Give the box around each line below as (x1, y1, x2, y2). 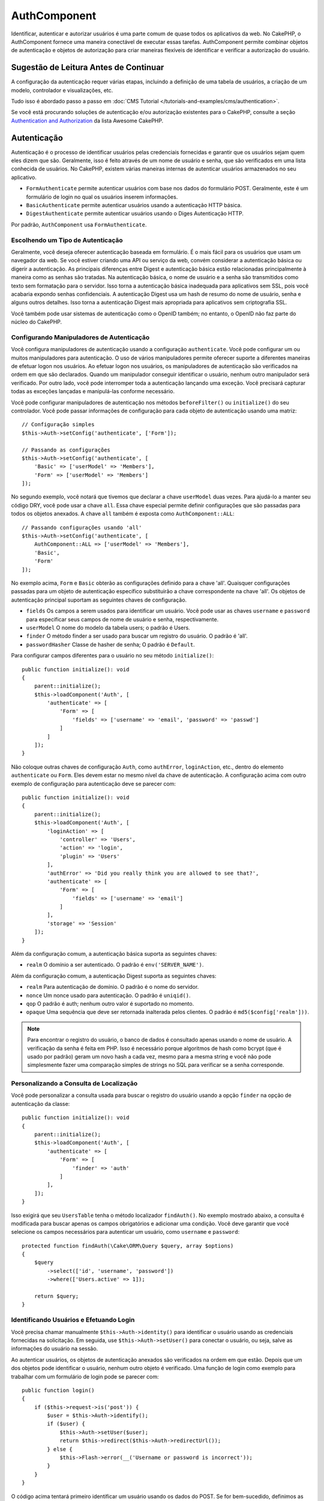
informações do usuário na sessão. (11, 1345, 98, 1352)
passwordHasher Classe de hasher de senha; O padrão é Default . (26, 641, 195, 648)
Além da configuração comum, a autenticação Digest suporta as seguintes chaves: (11, 972, 217, 979)
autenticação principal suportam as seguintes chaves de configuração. (11, 596, 187, 603)
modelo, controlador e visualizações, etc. (11, 86, 113, 94)
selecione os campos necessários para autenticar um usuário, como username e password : (11, 1228, 240, 1236)
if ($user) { (47, 1421, 85, 1427)
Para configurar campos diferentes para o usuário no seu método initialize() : (11, 652, 214, 659)
